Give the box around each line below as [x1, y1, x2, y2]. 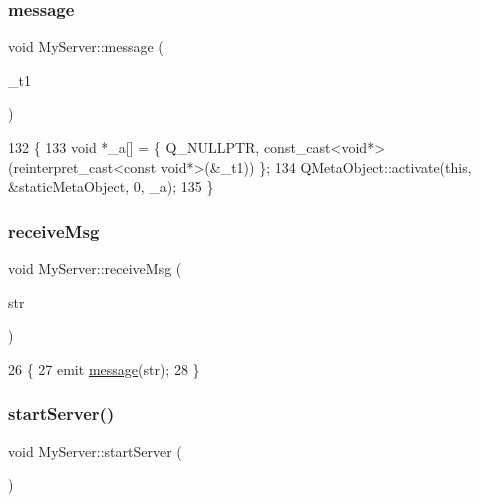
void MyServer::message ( [8, 36, 164, 57]
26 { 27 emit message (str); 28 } [8, 358, 200, 379]
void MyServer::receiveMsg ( [8, 258, 182, 278]
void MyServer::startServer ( [8, 440, 182, 461]
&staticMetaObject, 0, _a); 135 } [8, 176, 214, 197]
